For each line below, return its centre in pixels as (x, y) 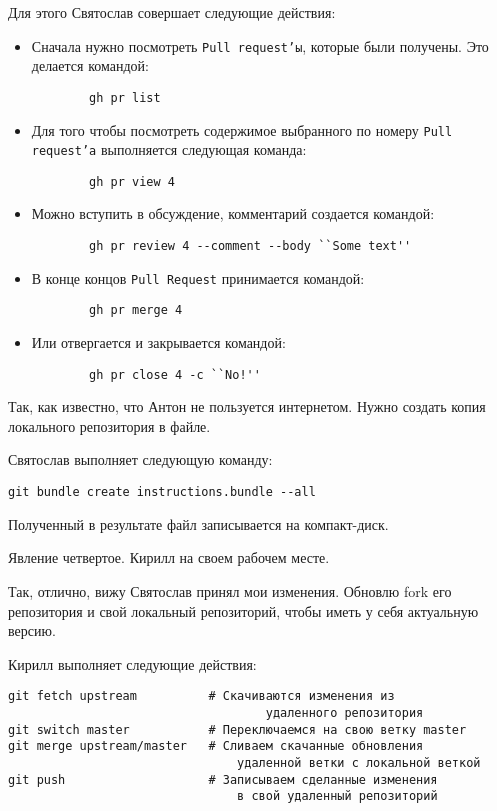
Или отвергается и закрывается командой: (158, 342)
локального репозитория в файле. (109, 425)
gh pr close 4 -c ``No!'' (175, 374)
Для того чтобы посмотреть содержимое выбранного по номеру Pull (242, 129)
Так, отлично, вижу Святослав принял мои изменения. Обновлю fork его (230, 590)
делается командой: (90, 65)
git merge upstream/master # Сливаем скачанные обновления (216, 746)
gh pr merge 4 (136, 310)
